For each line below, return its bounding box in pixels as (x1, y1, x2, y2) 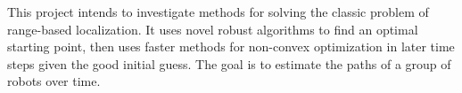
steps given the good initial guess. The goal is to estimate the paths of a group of (7, 54, 451, 73)
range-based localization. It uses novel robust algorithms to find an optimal (7, 19, 418, 38)
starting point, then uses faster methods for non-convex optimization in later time (7, 37, 455, 56)
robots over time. (7, 72, 101, 90)
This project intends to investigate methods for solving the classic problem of (7, 3, 429, 20)
